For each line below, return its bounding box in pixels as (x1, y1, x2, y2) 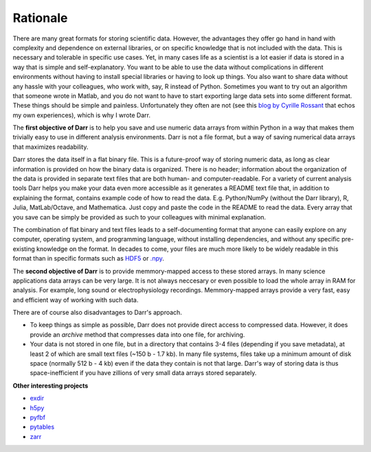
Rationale (12, 10, 68, 25)
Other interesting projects (12, 381, 89, 390)
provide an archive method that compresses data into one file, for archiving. (30, 330, 245, 339)
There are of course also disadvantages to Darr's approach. (12, 309, 182, 317)
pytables (30, 423, 55, 431)
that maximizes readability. (12, 143, 89, 151)
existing (12, 244, 36, 253)
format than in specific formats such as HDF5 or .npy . (12, 254, 164, 263)
